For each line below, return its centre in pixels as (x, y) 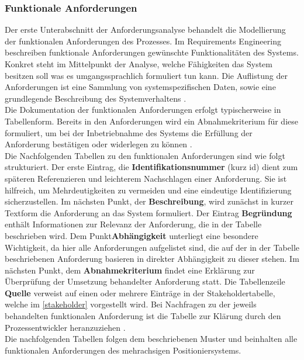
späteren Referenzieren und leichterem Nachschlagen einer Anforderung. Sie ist (146, 178)
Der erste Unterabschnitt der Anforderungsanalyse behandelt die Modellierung (145, 30)
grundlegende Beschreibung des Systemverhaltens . (96, 98)
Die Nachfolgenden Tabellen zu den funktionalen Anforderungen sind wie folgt (145, 155)
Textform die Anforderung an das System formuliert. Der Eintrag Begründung (148, 212)
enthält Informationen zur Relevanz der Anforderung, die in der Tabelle (133, 224)
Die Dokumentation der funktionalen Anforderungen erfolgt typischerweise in (143, 110)
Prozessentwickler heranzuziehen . (65, 327)
